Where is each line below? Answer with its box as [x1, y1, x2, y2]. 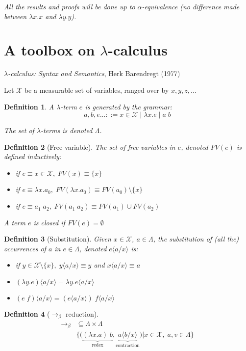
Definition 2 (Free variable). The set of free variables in [4, 141, 175, 152]
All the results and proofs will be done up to [4, 1, 135, 11]
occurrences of [4, 243, 46, 253]
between [4, 11, 27, 21]
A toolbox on [4, 40, 95, 60]
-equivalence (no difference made [142, 1, 240, 11]
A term [4, 217, 25, 227]
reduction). [66, 309, 99, 319]
